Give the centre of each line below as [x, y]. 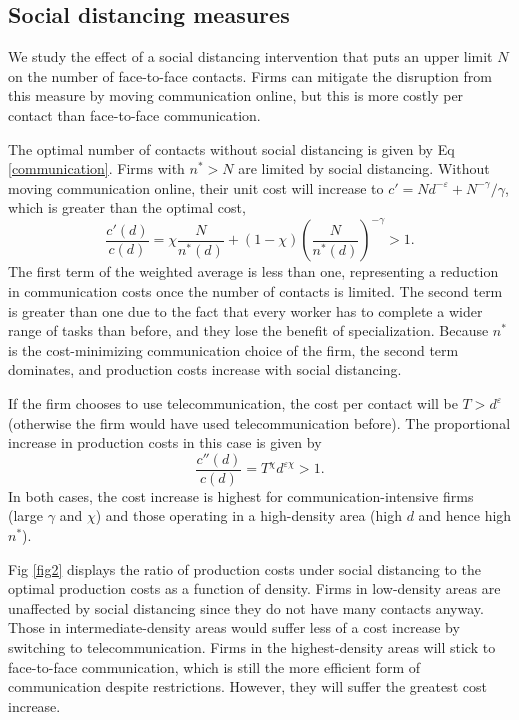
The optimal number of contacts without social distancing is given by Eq [231, 148]
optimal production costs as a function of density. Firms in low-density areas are [254, 588]
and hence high [465, 515]
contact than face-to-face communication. [134, 114]
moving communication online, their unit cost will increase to [196, 187]
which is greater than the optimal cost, [127, 207]
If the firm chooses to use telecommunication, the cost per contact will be [233, 403]
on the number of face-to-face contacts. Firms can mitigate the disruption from [250, 75]
